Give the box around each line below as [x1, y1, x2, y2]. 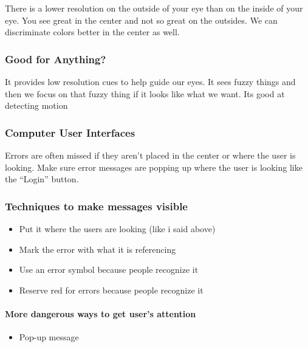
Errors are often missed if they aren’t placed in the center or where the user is [5, 149, 296, 161]
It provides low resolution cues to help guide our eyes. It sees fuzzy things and [5, 75, 296, 88]
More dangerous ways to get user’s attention [5, 307, 196, 320]
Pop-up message [19, 331, 79, 343]
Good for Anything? [5, 51, 106, 66]
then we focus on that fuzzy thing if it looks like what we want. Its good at [5, 87, 285, 100]
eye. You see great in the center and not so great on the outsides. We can [5, 13, 278, 26]
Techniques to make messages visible [5, 198, 188, 213]
